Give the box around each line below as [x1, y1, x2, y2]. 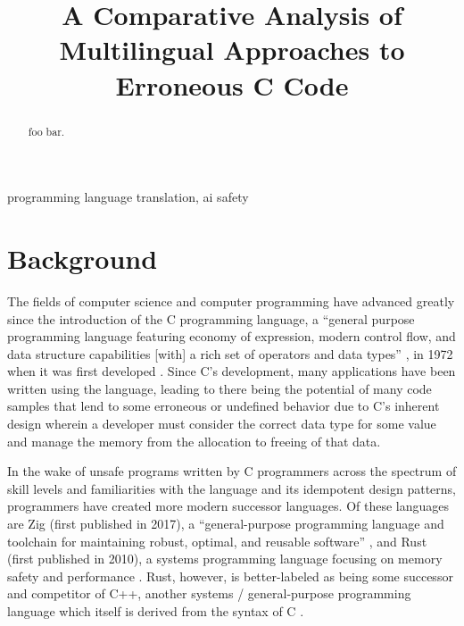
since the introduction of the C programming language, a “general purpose [7, 309, 415, 328]
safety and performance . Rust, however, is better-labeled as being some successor [7, 566, 453, 585]
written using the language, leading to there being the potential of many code [7, 379, 432, 397]
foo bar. [28, 123, 65, 138]
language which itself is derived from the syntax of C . [7, 602, 304, 621]
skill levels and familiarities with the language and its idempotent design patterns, [7, 479, 457, 497]
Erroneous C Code [115, 66, 349, 103]
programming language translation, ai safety [7, 188, 249, 206]
